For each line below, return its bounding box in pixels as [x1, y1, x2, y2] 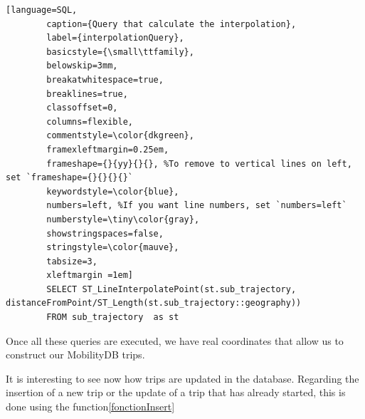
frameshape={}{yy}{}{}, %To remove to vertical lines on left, [46, 158, 352, 169]
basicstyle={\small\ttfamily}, [46, 46, 194, 57]
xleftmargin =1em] [46, 270, 133, 281]
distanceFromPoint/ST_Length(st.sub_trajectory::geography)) [6, 298, 302, 309]
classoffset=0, [46, 103, 118, 113]
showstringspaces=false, [46, 228, 164, 239]
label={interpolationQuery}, [46, 33, 184, 43]
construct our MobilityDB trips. [6, 347, 145, 362]
